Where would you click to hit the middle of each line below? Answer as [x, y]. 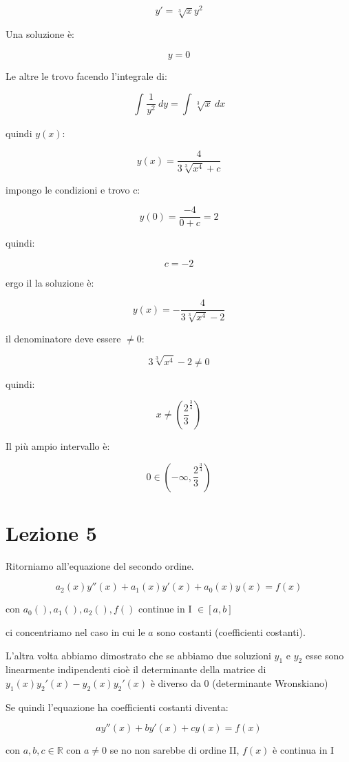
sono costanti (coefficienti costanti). [231, 632]
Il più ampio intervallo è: [58, 446]
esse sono [325, 655]
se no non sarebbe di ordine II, [174, 750]
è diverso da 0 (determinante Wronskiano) [239, 683]
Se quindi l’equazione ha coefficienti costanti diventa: [117, 707]
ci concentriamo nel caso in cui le [75, 632]
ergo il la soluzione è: [50, 282]
